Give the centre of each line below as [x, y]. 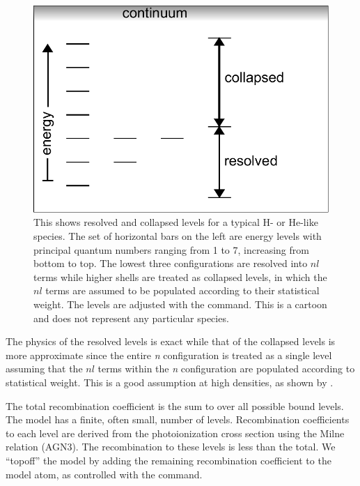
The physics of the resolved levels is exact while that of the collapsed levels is [171, 341]
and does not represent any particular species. [131, 318]
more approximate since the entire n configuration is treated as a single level [169, 355]
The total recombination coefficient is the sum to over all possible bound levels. [175, 405]
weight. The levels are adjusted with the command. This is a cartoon [180, 304]
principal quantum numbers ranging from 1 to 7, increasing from [171, 249]
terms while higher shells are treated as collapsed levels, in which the [180, 276]
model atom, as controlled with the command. [104, 474]
